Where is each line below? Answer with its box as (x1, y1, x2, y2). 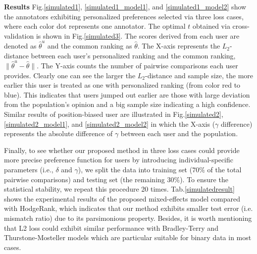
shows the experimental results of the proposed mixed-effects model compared (4, 193, 240, 203)
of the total (207, 164, 242, 174)
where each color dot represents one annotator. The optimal (4, 21, 186, 31)
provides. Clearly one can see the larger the (4, 70, 136, 80)
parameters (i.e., (4, 164, 53, 174)
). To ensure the (180, 174, 228, 184)
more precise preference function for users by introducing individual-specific (4, 154, 234, 165)
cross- (232, 21, 250, 31)
